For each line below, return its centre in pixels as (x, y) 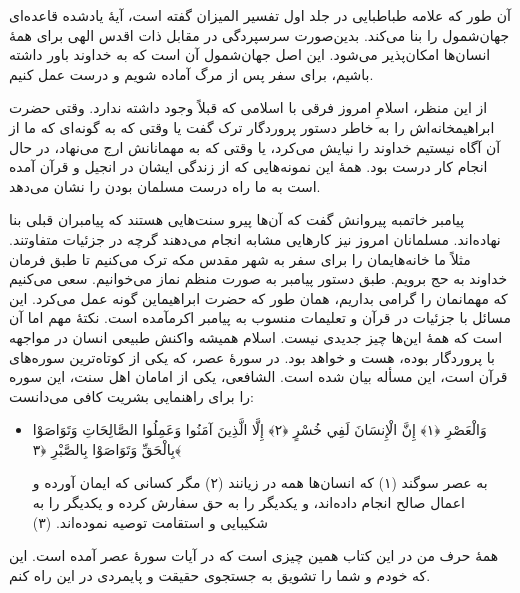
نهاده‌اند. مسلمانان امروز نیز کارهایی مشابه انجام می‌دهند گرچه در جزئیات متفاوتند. (255, 238)
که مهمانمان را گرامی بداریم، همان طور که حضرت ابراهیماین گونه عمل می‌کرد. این (258, 297)
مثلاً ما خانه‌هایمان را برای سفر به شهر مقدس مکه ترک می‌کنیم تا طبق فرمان (240, 258)
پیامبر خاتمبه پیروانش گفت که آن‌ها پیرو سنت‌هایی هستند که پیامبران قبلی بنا (237, 219)
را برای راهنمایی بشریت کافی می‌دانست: (131, 395)
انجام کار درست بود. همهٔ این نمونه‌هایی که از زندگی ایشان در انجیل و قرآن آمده (248, 166)
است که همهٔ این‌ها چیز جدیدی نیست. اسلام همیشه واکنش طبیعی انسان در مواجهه (256, 336)
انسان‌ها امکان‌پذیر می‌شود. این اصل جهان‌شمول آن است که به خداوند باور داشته (250, 54)
